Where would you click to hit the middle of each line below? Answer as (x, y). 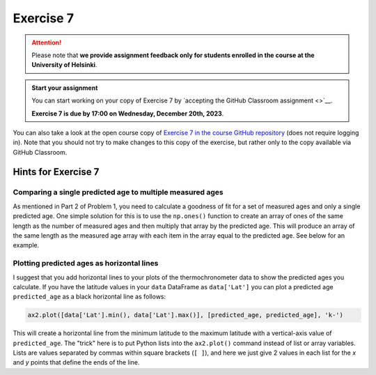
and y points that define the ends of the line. (76, 362)
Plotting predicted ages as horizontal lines (86, 263)
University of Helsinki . (64, 65)
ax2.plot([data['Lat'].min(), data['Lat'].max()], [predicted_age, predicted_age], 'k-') (186, 315)
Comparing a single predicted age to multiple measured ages (118, 192)
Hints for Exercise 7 (56, 172)
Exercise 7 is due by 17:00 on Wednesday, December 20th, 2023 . (128, 113)
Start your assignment (65, 88)
